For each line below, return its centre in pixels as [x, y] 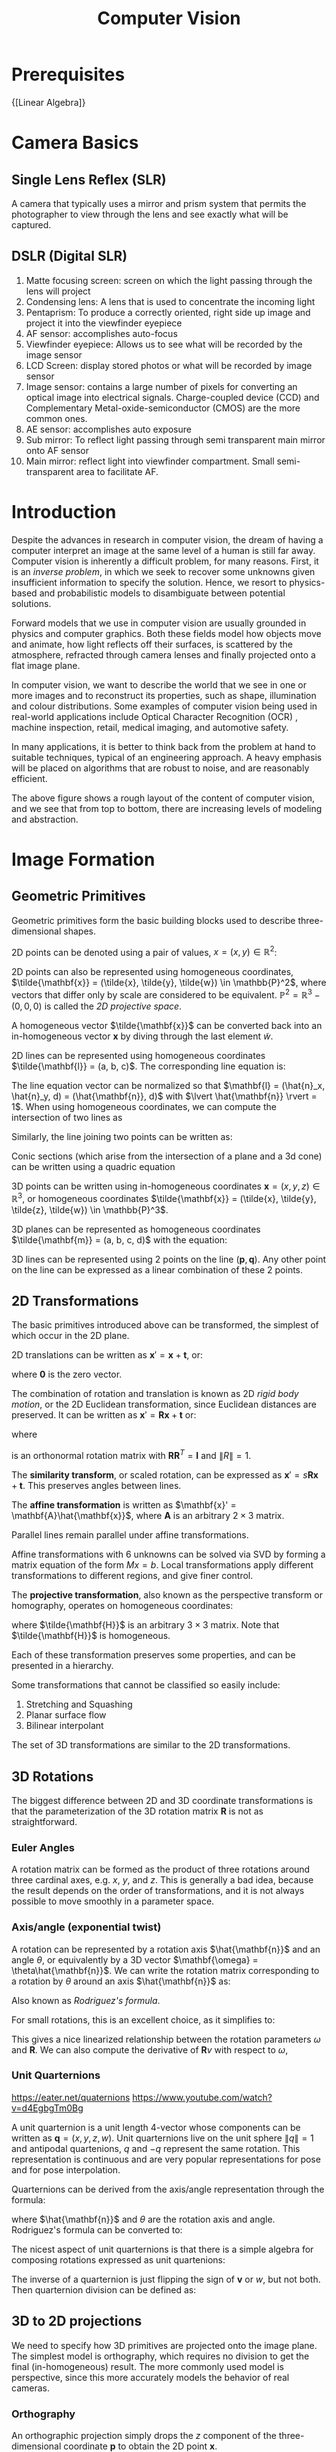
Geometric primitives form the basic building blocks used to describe [153, 920]
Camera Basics [75, 143]
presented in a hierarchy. [62, 1666]
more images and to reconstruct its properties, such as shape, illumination [164, 695]
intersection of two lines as [67, 1117]
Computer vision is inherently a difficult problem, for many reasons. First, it [165, 561]
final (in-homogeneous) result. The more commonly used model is [147, 2366]
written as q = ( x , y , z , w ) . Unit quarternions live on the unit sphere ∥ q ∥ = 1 [162, 2138]
